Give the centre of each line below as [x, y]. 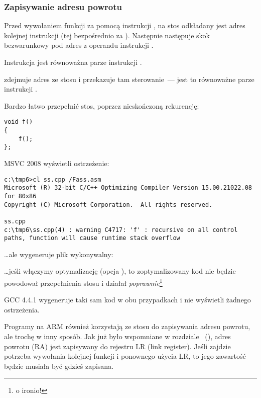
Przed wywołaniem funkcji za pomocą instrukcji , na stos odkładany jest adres [125, 25]
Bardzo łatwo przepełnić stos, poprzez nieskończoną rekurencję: [102, 105]
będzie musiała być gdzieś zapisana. [59, 366]
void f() [19, 122]
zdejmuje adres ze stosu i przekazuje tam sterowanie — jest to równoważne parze [129, 79]
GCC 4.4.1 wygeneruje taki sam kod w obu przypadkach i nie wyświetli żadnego [127, 300]
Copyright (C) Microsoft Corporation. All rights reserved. [108, 205]
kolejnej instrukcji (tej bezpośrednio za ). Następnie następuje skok [107, 35]
